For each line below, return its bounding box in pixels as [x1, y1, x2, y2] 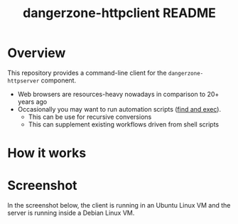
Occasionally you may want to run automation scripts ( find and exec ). [17, 105, 222, 113]
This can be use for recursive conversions [28, 112, 152, 121]
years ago [17, 97, 48, 106]
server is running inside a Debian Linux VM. [7, 208, 135, 218]
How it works [7, 145, 87, 161]
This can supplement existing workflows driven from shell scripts [28, 119, 220, 129]
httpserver [7, 77, 40, 85]
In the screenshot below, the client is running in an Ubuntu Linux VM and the [7, 201, 231, 210]
